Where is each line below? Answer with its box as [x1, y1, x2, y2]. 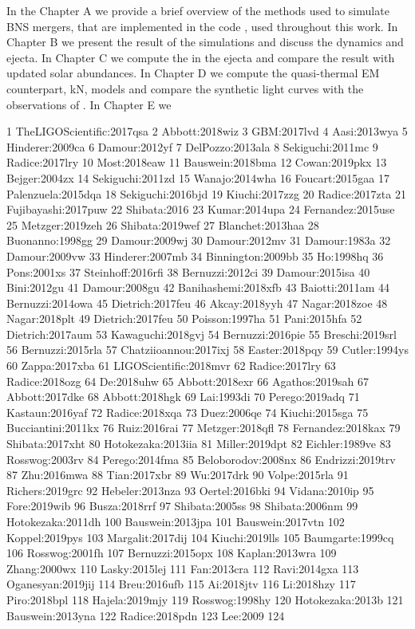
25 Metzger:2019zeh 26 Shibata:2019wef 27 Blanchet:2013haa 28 [6, 216, 319, 233]
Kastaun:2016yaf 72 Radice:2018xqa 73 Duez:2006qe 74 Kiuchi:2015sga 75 [6, 403, 369, 420]
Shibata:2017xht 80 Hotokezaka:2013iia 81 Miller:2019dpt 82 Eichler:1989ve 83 [6, 435, 391, 452]
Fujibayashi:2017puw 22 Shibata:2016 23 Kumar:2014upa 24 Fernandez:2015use [6, 201, 395, 218]
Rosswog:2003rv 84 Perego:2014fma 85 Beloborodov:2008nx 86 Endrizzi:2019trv [6, 450, 396, 467]
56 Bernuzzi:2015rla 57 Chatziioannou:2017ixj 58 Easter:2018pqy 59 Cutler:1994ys [6, 341, 409, 358]
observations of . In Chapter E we [6, 96, 172, 112]
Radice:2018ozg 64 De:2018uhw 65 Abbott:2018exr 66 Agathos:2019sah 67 [6, 372, 370, 389]
